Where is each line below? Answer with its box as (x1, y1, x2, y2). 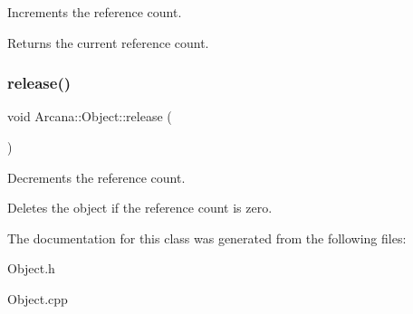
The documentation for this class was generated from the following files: (7, 228, 407, 247)
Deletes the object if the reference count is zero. (7, 198, 273, 217)
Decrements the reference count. (7, 167, 186, 186)
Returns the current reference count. (7, 33, 209, 52)
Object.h (7, 259, 55, 278)
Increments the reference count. (7, 3, 182, 21)
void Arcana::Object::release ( (7, 107, 172, 126)
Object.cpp (7, 289, 68, 308)
